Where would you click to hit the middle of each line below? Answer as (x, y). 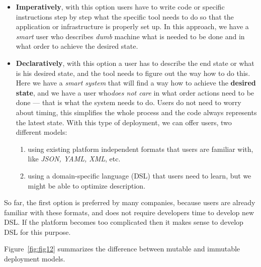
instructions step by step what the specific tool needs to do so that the (125, 16)
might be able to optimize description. (87, 185)
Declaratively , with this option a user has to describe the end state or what (135, 63)
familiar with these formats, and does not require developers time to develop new (129, 212)
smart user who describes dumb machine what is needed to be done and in (130, 36)
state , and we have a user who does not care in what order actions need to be (135, 92)
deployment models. (35, 259)
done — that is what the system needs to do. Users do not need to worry (128, 102)
